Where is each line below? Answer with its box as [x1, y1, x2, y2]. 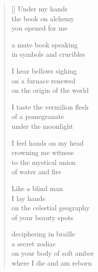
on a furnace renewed [11, 75, 75, 85]
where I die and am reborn [11, 258, 92, 268]
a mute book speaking [11, 39, 78, 49]
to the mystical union [11, 156, 76, 167]
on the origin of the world [11, 85, 89, 95]
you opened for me [11, 23, 68, 33]
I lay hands [11, 193, 45, 203]
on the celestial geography [11, 202, 90, 213]
